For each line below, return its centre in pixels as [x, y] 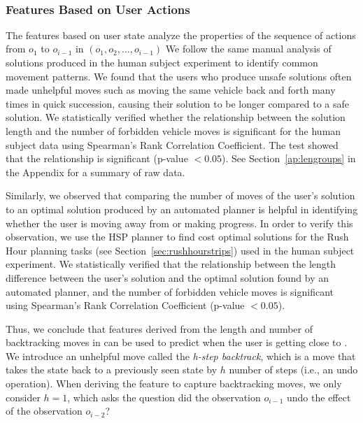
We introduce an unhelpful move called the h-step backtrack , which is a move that [181, 356]
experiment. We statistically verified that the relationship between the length [171, 264]
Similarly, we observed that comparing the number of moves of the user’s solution [180, 195]
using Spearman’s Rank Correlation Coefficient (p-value [125, 305]
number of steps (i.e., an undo [293, 370]
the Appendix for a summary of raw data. [95, 172]
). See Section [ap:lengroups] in [289, 158]
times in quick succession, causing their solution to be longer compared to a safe [178, 103]
